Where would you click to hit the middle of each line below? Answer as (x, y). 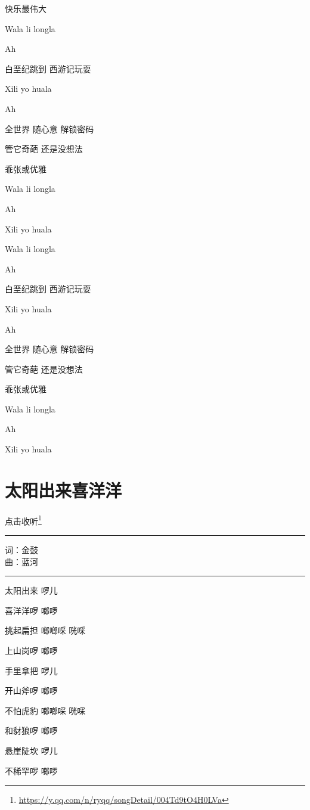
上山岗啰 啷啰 (31, 650)
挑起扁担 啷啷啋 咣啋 (45, 630)
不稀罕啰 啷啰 (31, 770)
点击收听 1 (23, 520)
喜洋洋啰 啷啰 (31, 610)
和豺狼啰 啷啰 (31, 730)
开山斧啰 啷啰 (31, 690)
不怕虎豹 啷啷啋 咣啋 (45, 710)
